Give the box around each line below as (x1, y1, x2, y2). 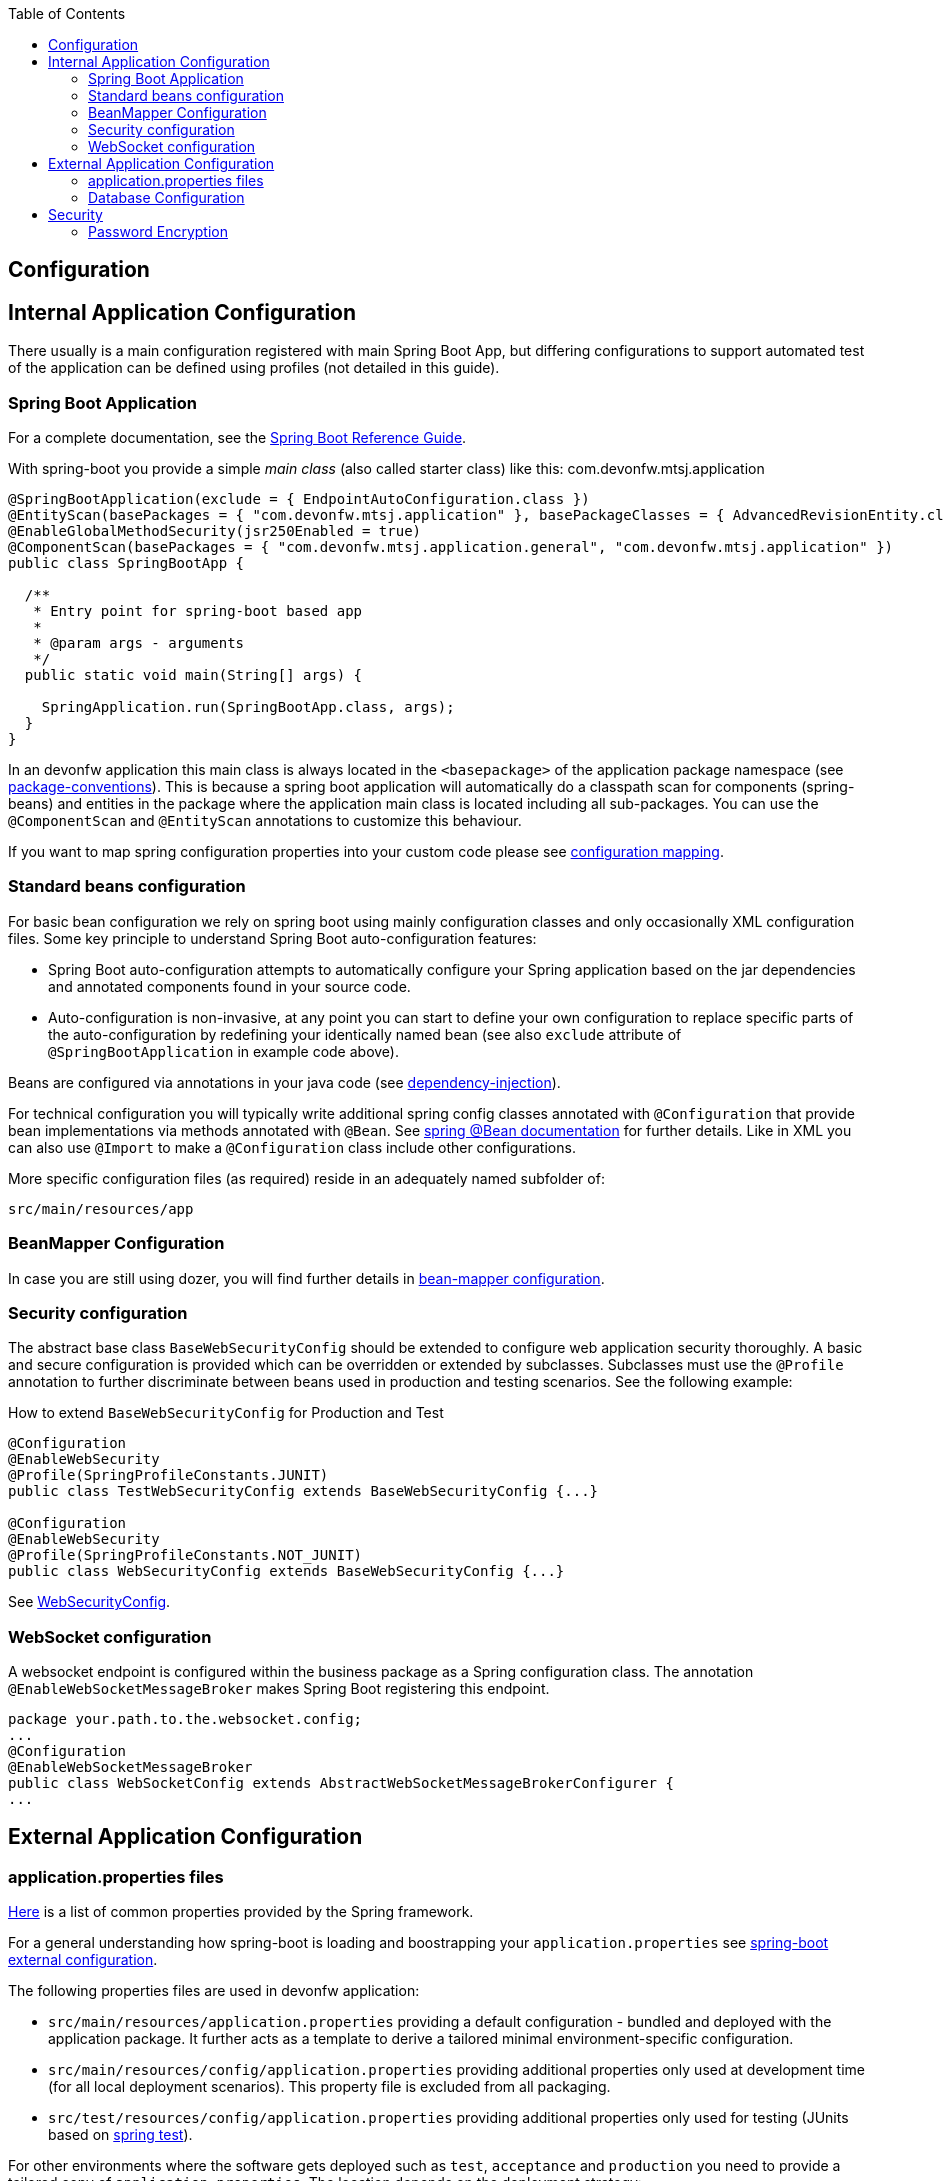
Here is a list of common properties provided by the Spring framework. (8, 1903, 474, 1921)
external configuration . (8, 1951, 158, 1969)
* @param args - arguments (33, 635, 245, 652)
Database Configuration (88, 189, 245, 206)
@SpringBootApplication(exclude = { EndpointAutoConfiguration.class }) (8, 491, 590, 508)
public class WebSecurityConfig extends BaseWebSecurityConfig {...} (8, 1563, 565, 1580)
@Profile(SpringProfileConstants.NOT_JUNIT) (8, 1547, 363, 1564)
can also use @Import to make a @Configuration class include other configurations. (8, 1138, 576, 1156)
